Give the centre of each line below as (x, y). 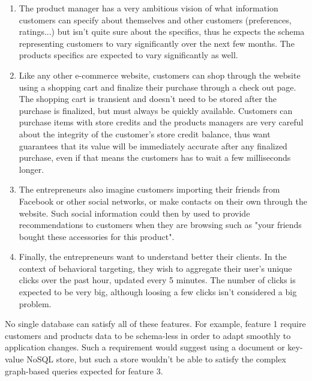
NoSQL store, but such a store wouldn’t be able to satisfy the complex (156, 359)
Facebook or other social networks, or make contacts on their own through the (163, 201)
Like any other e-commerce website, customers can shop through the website (160, 75)
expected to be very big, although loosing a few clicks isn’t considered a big (158, 292)
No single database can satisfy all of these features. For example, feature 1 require (155, 324)
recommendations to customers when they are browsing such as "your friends (160, 225)
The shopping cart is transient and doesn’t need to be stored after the (148, 99)
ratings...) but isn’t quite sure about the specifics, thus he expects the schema (162, 31)
